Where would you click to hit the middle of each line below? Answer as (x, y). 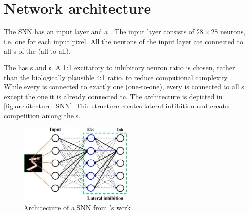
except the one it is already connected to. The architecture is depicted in (113, 96)
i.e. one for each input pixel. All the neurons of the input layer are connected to (124, 41)
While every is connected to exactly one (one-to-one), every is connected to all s (124, 87)
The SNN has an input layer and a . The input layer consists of (99, 32)
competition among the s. (42, 115)
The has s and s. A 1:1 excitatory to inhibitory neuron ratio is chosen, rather (120, 67)
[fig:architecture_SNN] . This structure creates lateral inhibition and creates (117, 106)
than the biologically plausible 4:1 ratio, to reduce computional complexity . (118, 77)
